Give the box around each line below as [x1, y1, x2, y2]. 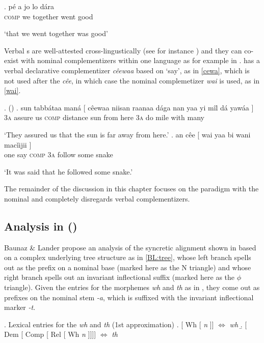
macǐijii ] [4, 139, 32, 150]
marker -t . [4, 302, 36, 312]
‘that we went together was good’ [4, 28, 108, 39]
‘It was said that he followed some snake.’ [4, 166, 133, 177]
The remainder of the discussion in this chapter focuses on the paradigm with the [4, 183, 259, 194]
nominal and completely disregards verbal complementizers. [4, 193, 190, 204]
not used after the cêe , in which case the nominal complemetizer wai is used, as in [4, 75, 260, 85]
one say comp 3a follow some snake [4, 149, 113, 160]
